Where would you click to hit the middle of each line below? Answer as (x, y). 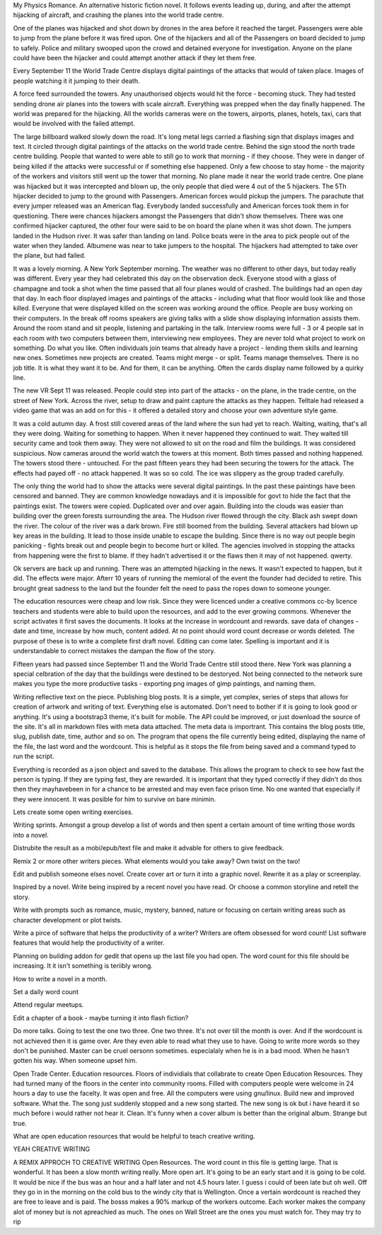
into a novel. (31, 835)
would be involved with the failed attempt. (74, 123)
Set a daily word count (46, 991)
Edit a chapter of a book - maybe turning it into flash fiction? (101, 1017)
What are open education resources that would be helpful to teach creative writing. (134, 1137)
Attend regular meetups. (48, 1005)
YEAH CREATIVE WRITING (52, 1149)
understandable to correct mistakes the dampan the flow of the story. (114, 651)
